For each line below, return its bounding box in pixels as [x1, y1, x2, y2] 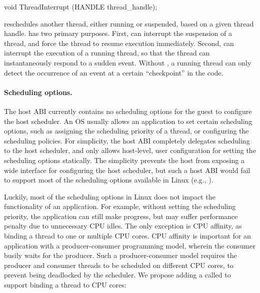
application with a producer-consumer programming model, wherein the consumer [4, 240, 255, 250]
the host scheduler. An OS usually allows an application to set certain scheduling [4, 115, 252, 126]
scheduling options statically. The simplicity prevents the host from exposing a [4, 154, 244, 165]
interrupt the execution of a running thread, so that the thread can [4, 47, 210, 58]
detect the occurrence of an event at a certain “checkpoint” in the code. [4, 67, 223, 77]
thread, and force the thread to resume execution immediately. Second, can [4, 37, 234, 48]
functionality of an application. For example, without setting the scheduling [4, 201, 236, 211]
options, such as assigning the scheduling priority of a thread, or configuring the [4, 125, 249, 136]
